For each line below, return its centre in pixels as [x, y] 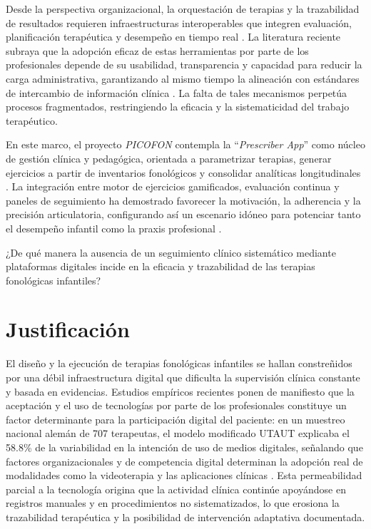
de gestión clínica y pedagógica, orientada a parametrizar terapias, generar [169, 158]
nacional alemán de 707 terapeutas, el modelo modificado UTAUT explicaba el [178, 433]
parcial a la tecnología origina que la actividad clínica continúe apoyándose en [176, 489]
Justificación [68, 329]
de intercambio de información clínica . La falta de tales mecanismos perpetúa [177, 92]
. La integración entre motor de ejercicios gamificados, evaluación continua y [173, 186]
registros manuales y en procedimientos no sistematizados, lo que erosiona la [173, 503]
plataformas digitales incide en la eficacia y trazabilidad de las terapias [161, 266]
